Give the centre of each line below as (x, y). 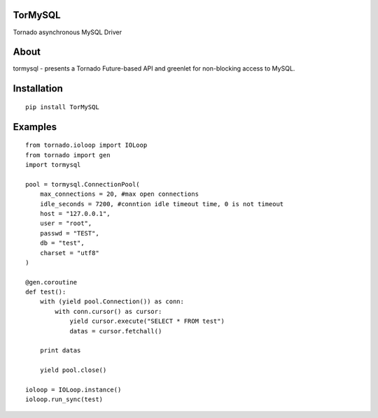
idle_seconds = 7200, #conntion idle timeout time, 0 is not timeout (162, 204)
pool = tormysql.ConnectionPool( (83, 184)
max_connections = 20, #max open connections (119, 194)
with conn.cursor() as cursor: (108, 311)
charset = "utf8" (69, 253)
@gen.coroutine (51, 282)
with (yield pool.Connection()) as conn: (112, 302)
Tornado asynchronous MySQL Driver (68, 32)
